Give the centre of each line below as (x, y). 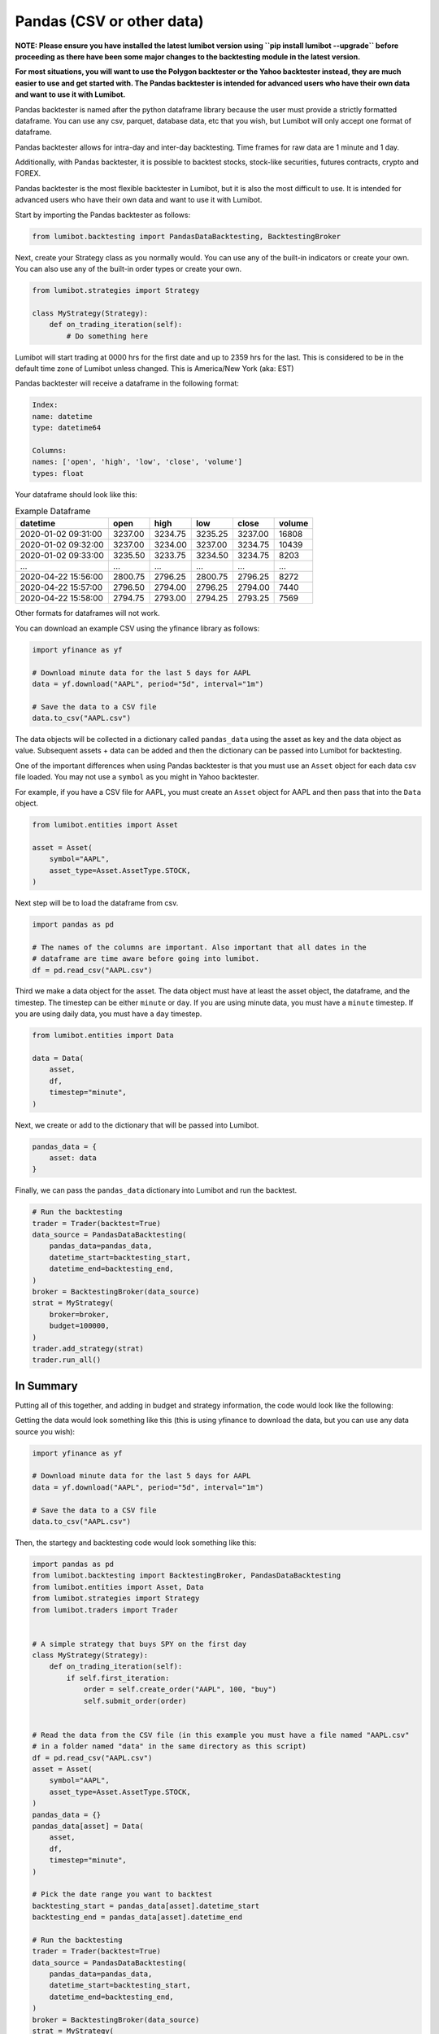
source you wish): (45, 1431)
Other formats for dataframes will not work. (87, 613)
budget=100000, (79, 1326)
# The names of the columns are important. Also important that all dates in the (200, 947)
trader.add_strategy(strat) (88, 1349)
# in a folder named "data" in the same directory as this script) (170, 1746)
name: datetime (62, 416)
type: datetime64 (67, 428)
